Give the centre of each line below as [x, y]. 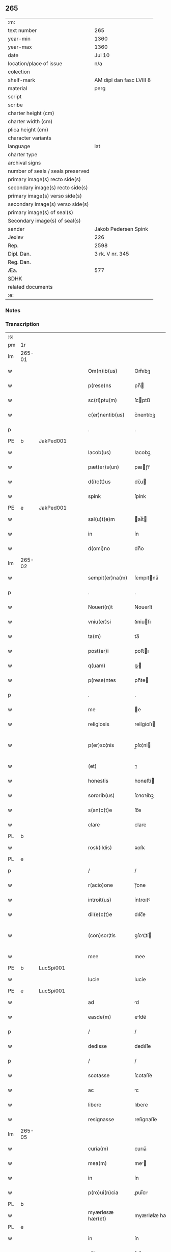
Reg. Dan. [20, 262]
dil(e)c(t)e [100, 914]
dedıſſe [143, 1046]
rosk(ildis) [100, 848]
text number [22, 30]
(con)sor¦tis [102, 935]
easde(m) [99, 1017]
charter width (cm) [30, 121]
